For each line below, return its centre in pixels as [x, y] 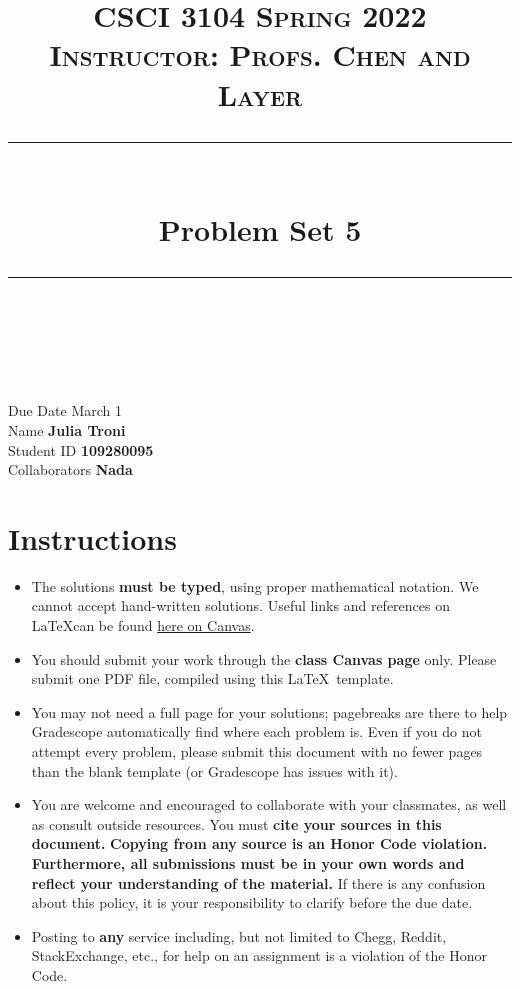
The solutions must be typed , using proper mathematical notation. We [255, 585]
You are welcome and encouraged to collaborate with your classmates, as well [269, 804]
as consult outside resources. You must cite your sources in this [236, 823]
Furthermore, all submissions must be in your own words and [248, 862]
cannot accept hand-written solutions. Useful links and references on [240, 605]
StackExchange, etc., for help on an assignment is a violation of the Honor [259, 955]
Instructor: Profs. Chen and [260, 54]
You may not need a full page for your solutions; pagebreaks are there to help [269, 711]
